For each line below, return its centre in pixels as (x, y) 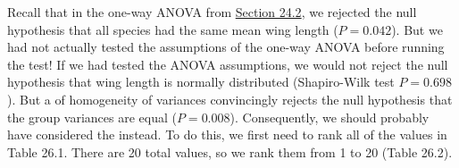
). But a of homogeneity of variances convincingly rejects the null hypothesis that (230, 99)
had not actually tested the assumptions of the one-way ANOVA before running (226, 47)
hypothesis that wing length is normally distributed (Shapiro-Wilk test (201, 82)
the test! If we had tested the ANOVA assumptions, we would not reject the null (228, 64)
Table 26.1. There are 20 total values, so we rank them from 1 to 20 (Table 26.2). (230, 151)
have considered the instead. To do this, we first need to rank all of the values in (227, 134)
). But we (417, 29)
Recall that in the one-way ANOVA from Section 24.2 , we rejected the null (212, 12)
